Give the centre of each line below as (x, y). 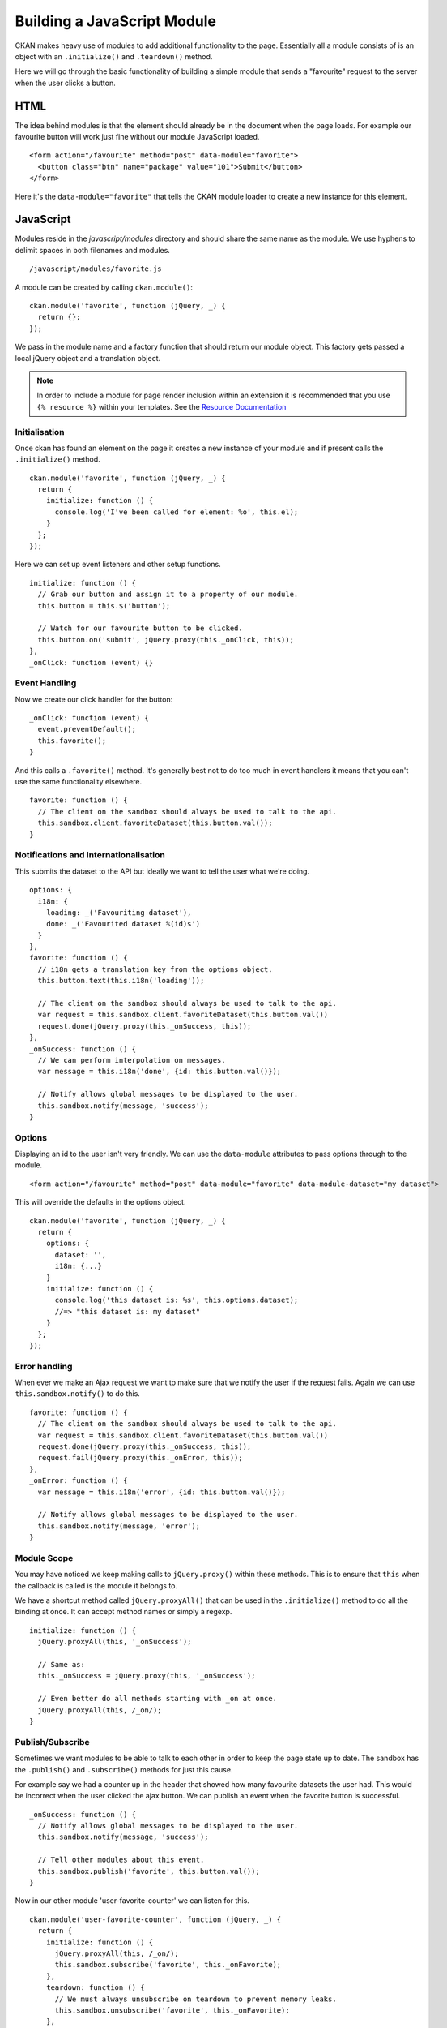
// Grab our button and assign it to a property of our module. (168, 595)
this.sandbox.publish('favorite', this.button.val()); (149, 1871)
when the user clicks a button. (66, 83)
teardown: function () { (95, 1988)
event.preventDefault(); (87, 729)
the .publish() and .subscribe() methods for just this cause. (124, 1769)
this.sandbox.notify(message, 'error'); (119, 1526)
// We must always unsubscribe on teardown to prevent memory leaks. (196, 1999)
